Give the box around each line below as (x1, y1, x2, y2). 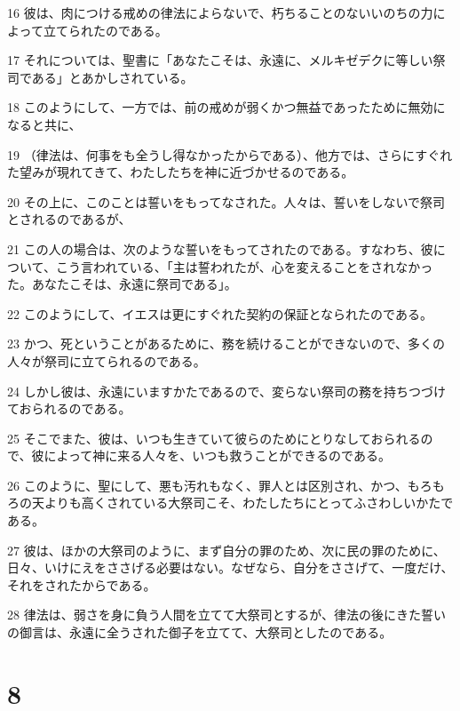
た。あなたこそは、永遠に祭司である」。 (7, 275, 237, 293)
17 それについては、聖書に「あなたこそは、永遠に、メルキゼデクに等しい (7, 51, 433, 69)
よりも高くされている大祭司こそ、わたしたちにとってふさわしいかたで (44, 493, 454, 512)
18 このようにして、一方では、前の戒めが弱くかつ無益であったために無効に (7, 98, 446, 116)
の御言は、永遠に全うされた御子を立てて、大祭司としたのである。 (7, 623, 393, 642)
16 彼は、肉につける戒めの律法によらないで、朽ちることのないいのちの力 (7, 4, 433, 21)
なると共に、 (7, 115, 82, 133)
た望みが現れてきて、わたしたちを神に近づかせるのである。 (7, 163, 354, 181)
